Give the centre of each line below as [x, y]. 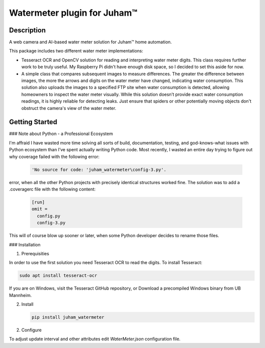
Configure [31, 330]
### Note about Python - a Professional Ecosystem [61, 134]
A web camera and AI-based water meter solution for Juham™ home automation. [90, 42]
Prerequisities [35, 253]
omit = [40, 209]
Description [27, 30]
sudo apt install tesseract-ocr [58, 276]
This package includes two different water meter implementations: [76, 51]
